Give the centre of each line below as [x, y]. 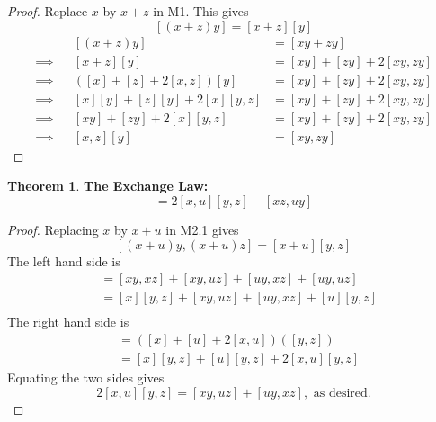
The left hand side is [64, 260]
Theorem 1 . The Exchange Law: [108, 186]
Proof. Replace [48, 11]
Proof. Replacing [53, 229]
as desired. [342, 393]
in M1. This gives [201, 11]
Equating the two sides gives [86, 377]
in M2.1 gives [202, 229]
